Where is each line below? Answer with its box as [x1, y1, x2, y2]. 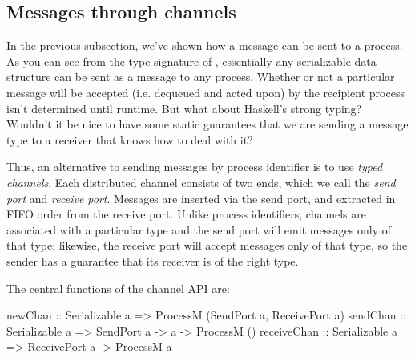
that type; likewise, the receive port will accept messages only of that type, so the [6, 237, 408, 254]
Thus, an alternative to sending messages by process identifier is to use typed [6, 158, 383, 175]
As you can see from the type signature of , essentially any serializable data [6, 52, 377, 69]
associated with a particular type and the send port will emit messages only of [6, 221, 392, 238]
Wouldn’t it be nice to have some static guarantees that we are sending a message [6, 116, 409, 132]
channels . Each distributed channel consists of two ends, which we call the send [6, 173, 396, 190]
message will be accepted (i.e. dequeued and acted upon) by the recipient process [6, 83, 405, 100]
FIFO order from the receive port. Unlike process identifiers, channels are [6, 205, 366, 222]
